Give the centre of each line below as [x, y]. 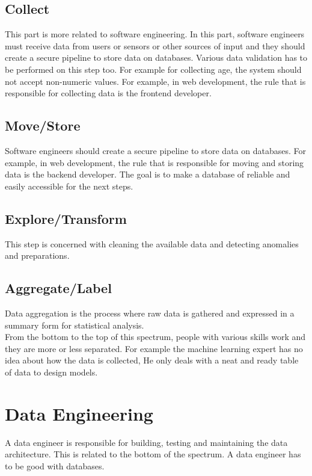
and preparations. [37, 255]
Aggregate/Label [58, 288]
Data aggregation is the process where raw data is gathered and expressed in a [150, 313]
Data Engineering [79, 413]
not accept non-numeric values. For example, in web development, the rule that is [155, 81]
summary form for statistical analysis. [75, 325]
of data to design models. [51, 372]
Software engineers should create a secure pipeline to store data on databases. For [155, 150]
